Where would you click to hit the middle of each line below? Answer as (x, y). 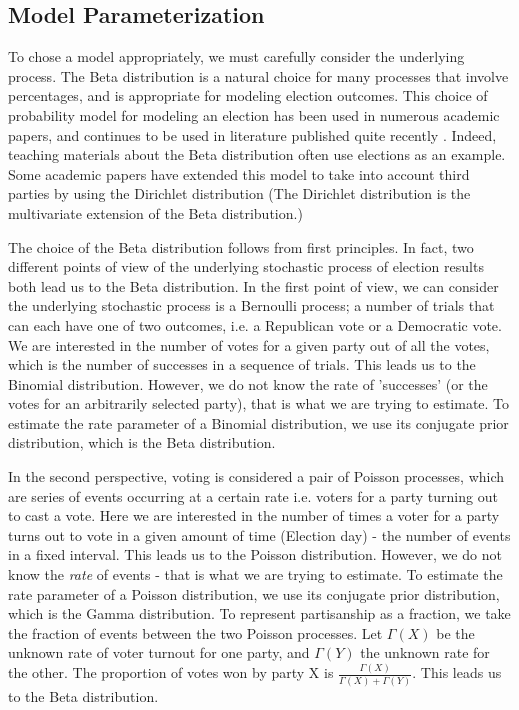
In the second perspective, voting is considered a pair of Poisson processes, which (256, 476)
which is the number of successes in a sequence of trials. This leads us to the (242, 364)
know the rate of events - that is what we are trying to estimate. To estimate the (255, 574)
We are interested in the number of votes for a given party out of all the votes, (249, 344)
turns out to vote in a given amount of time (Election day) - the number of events (259, 534)
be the (455, 632)
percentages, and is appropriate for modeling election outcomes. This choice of (248, 95)
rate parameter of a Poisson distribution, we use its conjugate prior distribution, (254, 593)
